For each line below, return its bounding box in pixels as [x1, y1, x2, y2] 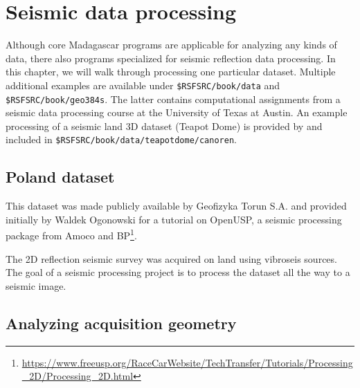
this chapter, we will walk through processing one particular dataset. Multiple [6, 64, 336, 79]
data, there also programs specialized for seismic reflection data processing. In [6, 50, 336, 65]
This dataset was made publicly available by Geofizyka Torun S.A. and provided [6, 198, 347, 213]
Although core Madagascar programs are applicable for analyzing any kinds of [6, 37, 337, 52]
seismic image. [6, 278, 66, 293]
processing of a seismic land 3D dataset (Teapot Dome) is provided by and [6, 118, 323, 133]
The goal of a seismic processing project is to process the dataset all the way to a [6, 265, 350, 279]
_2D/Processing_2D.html [21, 369, 134, 383]
